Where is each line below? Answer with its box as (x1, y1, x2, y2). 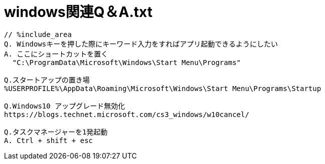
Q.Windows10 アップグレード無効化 (4, 101, 125, 110)
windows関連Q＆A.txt (4, 3, 152, 20)
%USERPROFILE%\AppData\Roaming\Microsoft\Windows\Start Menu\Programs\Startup (4, 84, 321, 92)
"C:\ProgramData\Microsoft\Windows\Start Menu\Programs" (12, 58, 241, 66)
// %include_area (4, 30, 72, 38)
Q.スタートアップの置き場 (4, 75, 90, 84)
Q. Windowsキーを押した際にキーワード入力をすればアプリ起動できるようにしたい (4, 39, 278, 48)
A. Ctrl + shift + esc (4, 136, 93, 144)
